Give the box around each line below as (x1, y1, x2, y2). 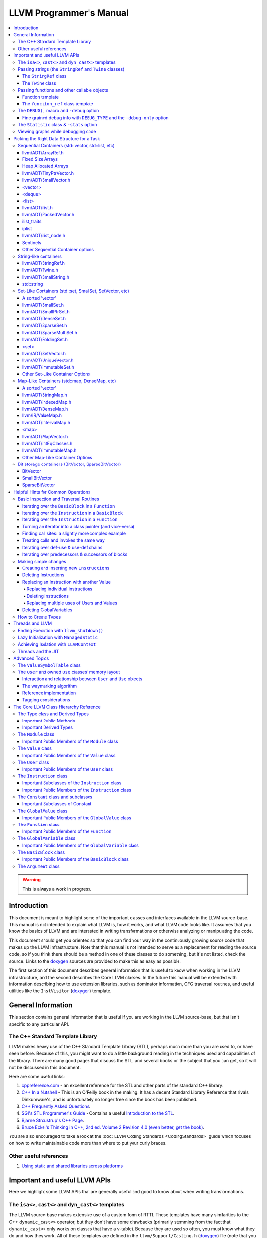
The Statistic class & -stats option (18, 122, 97, 128)
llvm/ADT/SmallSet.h (22, 302, 64, 308)
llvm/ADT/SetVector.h (22, 350, 66, 356)
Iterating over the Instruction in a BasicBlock (22, 510, 123, 516)
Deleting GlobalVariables (22, 607, 73, 613)
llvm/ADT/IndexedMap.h (22, 399, 72, 405)
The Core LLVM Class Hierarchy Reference (13, 704, 101, 710)
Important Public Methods (22, 718, 75, 723)
